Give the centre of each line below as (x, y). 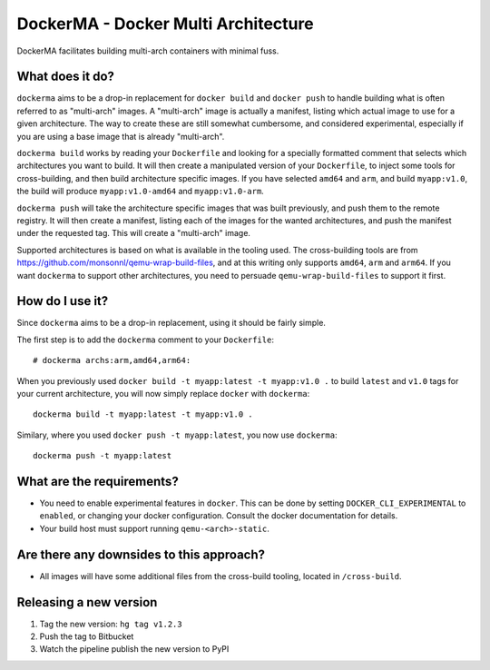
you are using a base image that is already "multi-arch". (121, 136)
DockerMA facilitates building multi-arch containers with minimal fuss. (148, 51)
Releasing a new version (87, 602)
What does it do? (66, 77)
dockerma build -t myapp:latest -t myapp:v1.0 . (143, 414)
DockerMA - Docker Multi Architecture (165, 24)
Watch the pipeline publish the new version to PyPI (134, 649)
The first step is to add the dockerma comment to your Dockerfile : (145, 340)
